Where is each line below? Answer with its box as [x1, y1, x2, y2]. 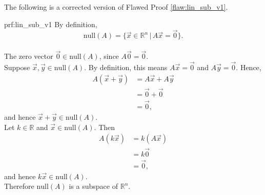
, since [99, 51, 119, 61]
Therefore [4, 181, 34, 191]
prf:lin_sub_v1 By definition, [4, 18, 97, 29]
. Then [94, 121, 115, 132]
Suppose [4, 62, 30, 73]
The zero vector [4, 51, 53, 61]
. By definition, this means [84, 62, 168, 73]
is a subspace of [69, 181, 118, 191]
